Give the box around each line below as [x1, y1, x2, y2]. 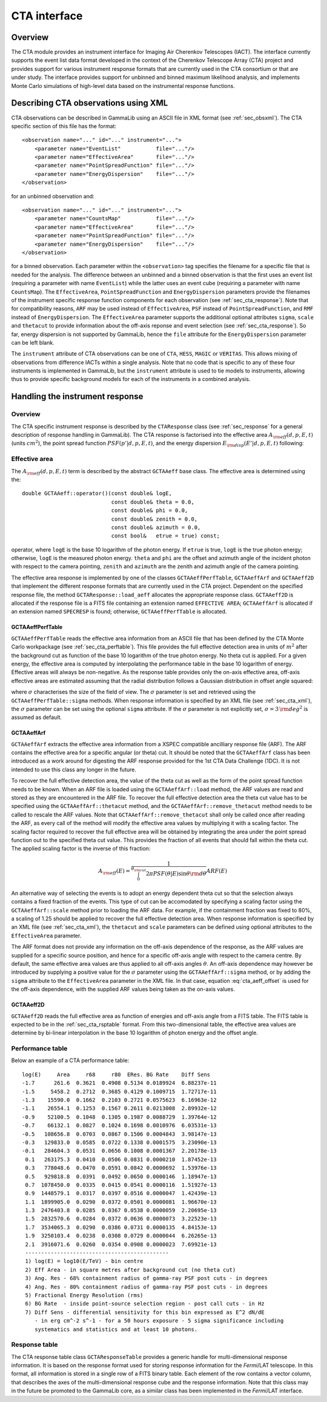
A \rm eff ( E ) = [98, 868, 130, 876]
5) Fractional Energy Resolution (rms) [25, 1292, 144, 1298]
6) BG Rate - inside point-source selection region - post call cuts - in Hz [25, 1300, 265, 1307]
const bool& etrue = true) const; [111, 533, 220, 539]
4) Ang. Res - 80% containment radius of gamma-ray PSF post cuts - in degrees [25, 1283, 268, 1290]
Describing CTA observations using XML [11, 98, 168, 109]
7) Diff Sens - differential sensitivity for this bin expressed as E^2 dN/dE [25, 1309, 265, 1316]
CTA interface [11, 9, 83, 22]
